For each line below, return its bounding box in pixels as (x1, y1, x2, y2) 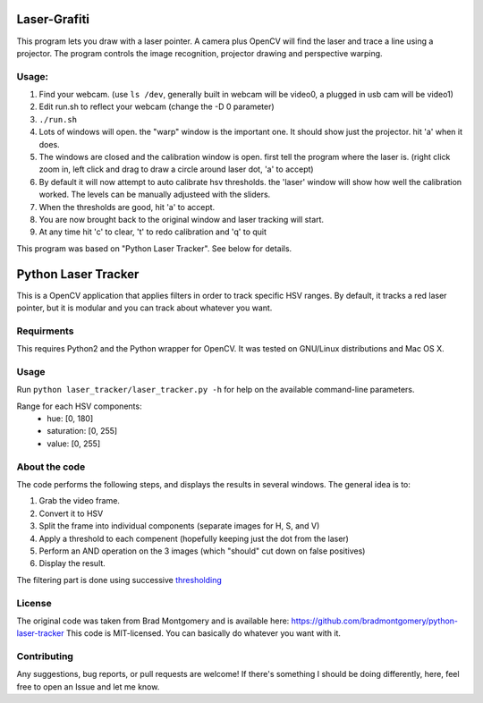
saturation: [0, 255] (47, 426, 118, 436)
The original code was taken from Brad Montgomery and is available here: (16, 615, 290, 626)
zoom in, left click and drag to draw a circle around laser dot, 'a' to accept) (38, 164, 314, 174)
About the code (16, 461, 86, 473)
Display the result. (38, 558, 106, 569)
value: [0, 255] (47, 438, 101, 449)
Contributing (16, 650, 73, 663)
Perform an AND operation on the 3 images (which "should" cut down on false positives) (38, 546, 366, 556)
